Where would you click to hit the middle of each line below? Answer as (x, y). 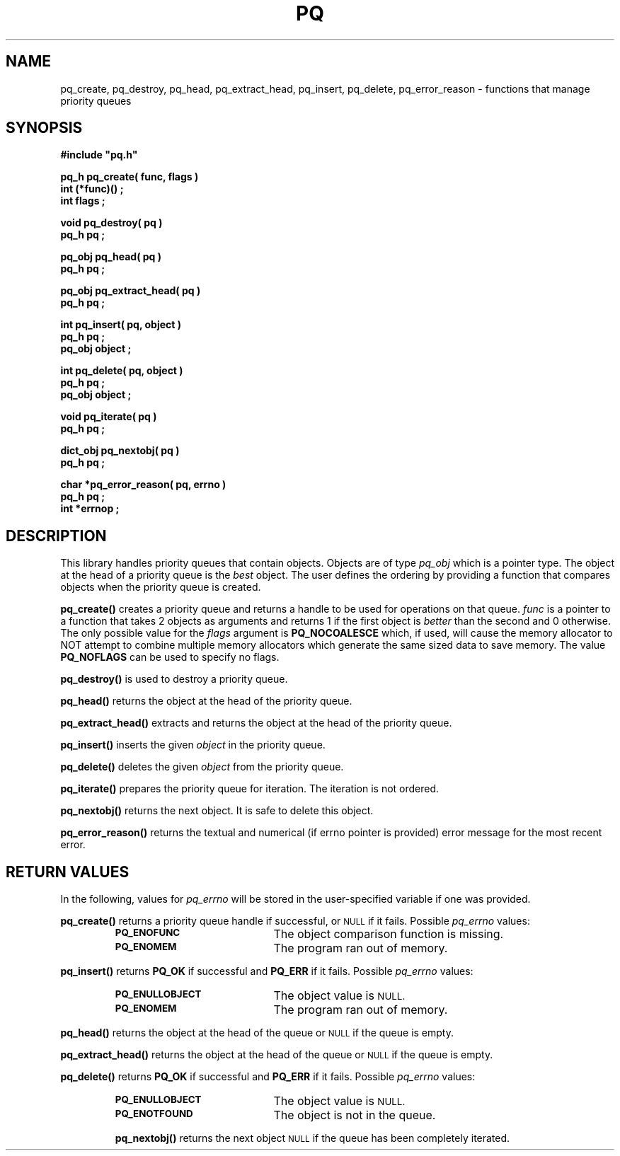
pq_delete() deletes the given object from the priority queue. (202, 767)
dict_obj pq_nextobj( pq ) (120, 451)
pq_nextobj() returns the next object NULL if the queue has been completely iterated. (312, 1138)
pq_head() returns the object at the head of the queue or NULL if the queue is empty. (257, 1033)
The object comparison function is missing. (389, 934)
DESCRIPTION (56, 536)
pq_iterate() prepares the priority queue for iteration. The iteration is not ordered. (250, 789)
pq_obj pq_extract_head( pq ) (131, 291)
